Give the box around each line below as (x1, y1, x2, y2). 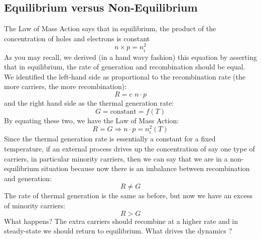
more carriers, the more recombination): (4, 81, 127, 92)
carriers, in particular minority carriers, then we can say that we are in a (4, 153, 228, 164)
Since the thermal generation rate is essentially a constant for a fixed (4, 133, 216, 144)
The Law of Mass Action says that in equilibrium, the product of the (4, 23, 216, 34)
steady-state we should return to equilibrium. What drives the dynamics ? (4, 225, 232, 236)
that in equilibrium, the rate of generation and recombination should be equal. (4, 61, 245, 72)
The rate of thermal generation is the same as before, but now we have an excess (4, 190, 252, 201)
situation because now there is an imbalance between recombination (41, 163, 250, 174)
